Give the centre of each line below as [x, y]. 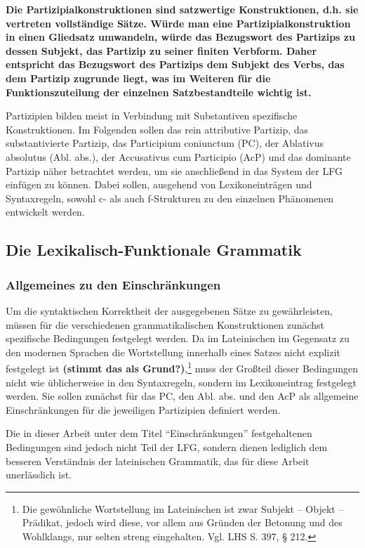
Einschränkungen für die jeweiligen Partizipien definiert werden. [143, 409]
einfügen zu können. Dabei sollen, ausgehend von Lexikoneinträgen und [159, 184]
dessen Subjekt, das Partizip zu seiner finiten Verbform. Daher [161, 50]
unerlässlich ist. [39, 475]
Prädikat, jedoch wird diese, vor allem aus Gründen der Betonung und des [182, 522]
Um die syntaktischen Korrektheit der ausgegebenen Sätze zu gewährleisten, [169, 310]
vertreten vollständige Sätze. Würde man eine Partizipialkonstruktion [178, 23]
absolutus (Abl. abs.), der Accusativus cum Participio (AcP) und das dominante [178, 156]
